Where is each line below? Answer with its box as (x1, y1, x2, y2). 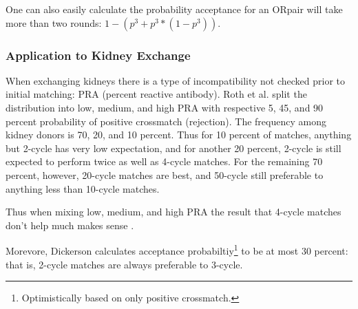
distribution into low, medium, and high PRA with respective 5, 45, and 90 (6, 100, 324, 114)
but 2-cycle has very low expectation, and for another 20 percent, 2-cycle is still (6, 140, 341, 155)
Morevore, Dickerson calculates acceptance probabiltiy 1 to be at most (6, 242, 299, 257)
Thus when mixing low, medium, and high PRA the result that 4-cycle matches (6, 204, 341, 219)
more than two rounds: (6, 15, 102, 30)
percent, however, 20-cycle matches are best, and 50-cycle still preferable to (6, 167, 324, 182)
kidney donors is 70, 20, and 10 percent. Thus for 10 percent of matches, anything (6, 127, 352, 142)
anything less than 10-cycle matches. (6, 181, 160, 195)
